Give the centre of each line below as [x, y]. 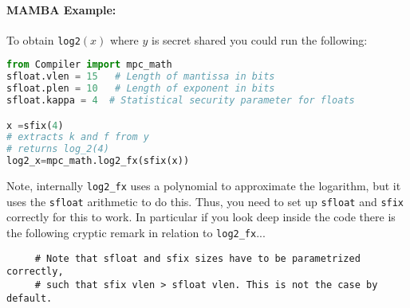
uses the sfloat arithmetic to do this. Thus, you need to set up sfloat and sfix [205, 201]
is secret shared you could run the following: [259, 39]
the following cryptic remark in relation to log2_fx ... [136, 233]
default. [30, 298]
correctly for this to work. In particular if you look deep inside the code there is [201, 217]
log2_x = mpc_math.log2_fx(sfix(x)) [98, 161]
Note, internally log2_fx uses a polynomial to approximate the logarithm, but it [204, 186]
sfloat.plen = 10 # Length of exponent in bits [141, 89]
